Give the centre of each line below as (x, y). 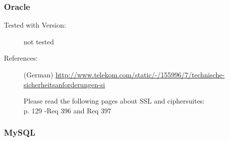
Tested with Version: (35, 25)
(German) (39, 74)
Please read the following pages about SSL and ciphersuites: (114, 101)
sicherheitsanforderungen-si (65, 84)
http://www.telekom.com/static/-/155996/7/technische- (140, 74)
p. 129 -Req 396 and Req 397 (67, 110)
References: (21, 58)
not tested (39, 41)
